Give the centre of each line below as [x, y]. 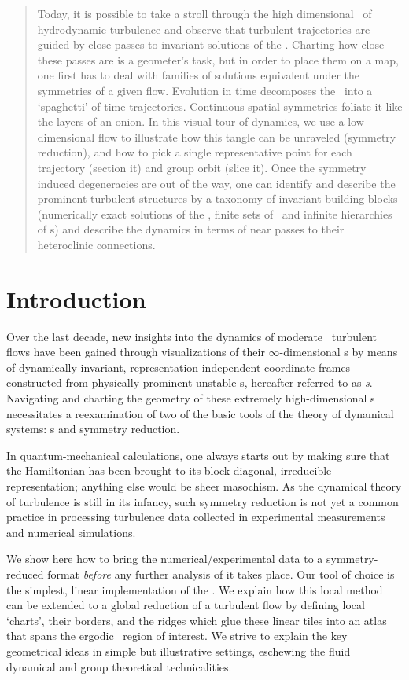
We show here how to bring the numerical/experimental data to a [165, 559]
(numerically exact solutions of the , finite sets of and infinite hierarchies [215, 213]
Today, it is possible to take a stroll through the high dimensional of [204, 13]
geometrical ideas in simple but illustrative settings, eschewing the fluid [179, 651]
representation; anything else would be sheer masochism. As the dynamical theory [204, 485]
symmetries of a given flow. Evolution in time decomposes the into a [205, 90]
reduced [25, 573]
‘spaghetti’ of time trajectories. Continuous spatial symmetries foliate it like [220, 106]
